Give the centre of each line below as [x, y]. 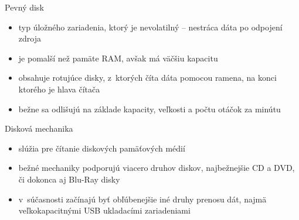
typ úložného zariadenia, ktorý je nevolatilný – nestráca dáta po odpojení [150, 27]
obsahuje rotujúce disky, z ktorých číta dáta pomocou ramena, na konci [147, 78]
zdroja [30, 38]
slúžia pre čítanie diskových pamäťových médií [102, 148]
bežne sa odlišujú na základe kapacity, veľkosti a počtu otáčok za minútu [149, 109]
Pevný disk [24, 7]
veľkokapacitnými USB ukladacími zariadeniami [104, 210]
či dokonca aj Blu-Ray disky [69, 179]
